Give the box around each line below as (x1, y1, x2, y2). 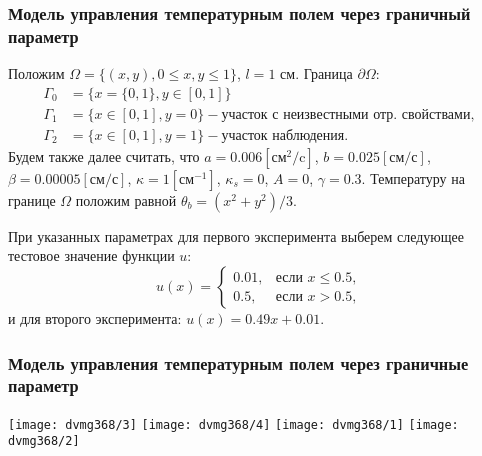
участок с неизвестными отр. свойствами (221, 107, 471, 122)
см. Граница (280, 63, 353, 84)
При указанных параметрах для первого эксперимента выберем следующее (8, 225, 465, 246)
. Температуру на (361, 167, 465, 188)
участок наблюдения (221, 128, 345, 143)
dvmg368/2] (8, 434, 80, 449)
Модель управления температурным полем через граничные (8, 350, 469, 375)
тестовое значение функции (8, 245, 175, 266)
